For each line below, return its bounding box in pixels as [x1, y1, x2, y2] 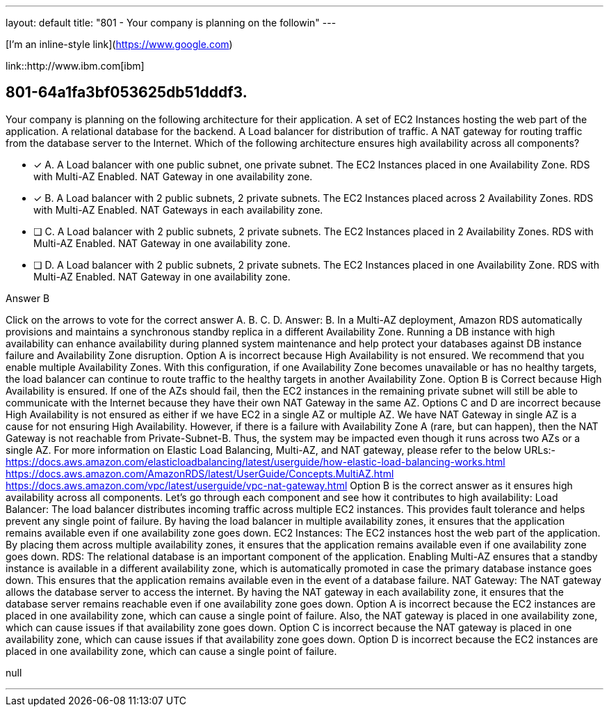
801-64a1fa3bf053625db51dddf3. [6, 84, 247, 102]
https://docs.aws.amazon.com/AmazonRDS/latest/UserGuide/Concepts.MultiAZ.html [6, 467, 394, 480]
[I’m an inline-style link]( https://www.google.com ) [6, 38, 233, 50]
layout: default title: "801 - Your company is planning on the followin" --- [6, 17, 336, 29]
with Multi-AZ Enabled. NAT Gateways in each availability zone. [33, 203, 323, 216]
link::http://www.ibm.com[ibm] [6, 60, 145, 72]
